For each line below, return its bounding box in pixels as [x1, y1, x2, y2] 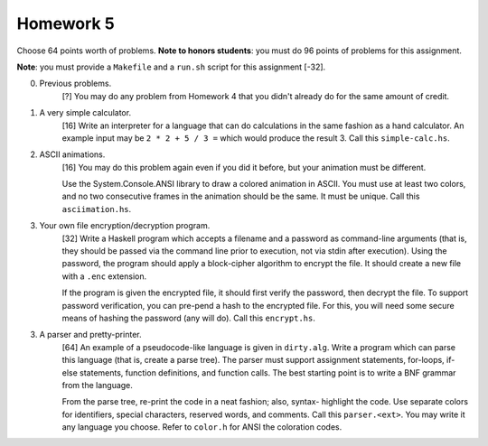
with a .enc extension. [61, 271, 147, 282]
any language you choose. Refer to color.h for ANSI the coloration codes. [61, 422, 343, 432]
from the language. [61, 379, 133, 390]
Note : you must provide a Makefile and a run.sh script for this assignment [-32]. [16, 61, 326, 72]
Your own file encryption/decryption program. [39, 220, 211, 231]
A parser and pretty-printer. [39, 330, 142, 340]
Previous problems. [39, 78, 112, 89]
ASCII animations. [39, 149, 106, 160]
